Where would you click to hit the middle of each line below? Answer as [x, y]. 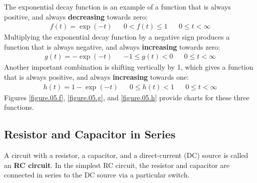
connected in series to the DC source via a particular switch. [97, 175]
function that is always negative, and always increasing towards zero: [112, 46]
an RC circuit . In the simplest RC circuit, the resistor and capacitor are [117, 165]
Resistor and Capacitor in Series [90, 134]
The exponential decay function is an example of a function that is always [117, 7]
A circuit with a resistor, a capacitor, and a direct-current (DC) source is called [126, 155]
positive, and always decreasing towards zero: [76, 16]
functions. [19, 107]
